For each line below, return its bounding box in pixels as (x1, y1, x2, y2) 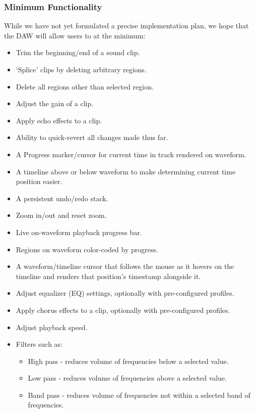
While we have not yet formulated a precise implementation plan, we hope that (4, 20, 249, 31)
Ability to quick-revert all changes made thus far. (16, 132, 168, 143)
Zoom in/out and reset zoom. (16, 210, 107, 220)
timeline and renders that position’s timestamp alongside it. (16, 270, 201, 281)
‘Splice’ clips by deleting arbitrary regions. (16, 64, 147, 74)
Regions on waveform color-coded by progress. (16, 244, 158, 254)
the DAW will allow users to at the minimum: (4, 30, 146, 40)
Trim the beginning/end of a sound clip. (16, 47, 140, 58)
